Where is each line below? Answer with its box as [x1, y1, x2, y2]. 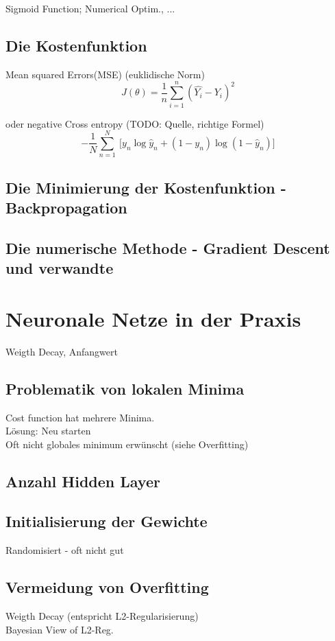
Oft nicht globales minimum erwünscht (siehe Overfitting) [5, 436, 249, 451]
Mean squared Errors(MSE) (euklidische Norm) [5, 67, 205, 81]
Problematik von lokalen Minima [5, 377, 245, 399]
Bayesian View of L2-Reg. [5, 622, 114, 636]
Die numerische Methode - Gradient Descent [5, 237, 330, 258]
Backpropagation [5, 197, 127, 218]
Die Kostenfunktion [5, 34, 147, 56]
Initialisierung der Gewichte [5, 511, 208, 532]
